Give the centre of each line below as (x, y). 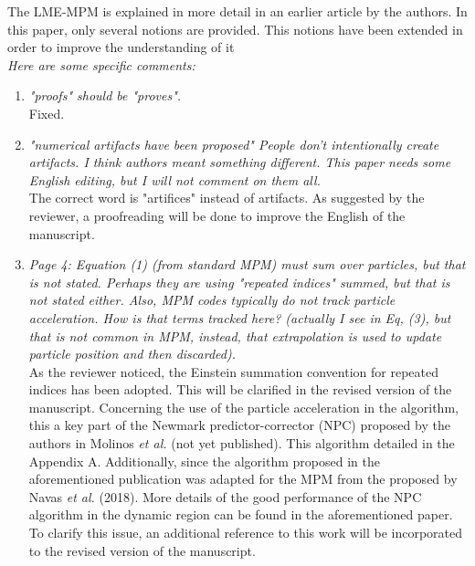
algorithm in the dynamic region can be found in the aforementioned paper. (241, 514)
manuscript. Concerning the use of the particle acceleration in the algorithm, (243, 407)
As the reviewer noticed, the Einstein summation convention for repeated (233, 371)
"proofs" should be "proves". (105, 95)
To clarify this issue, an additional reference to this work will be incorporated (246, 533)
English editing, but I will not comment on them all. (174, 179)
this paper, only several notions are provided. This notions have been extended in (235, 29)
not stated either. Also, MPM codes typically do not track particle (212, 300)
